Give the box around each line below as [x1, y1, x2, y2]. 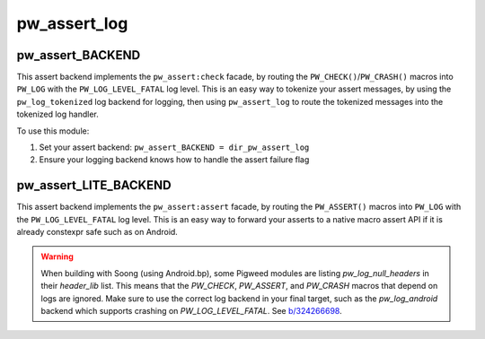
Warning [40, 251, 74, 262]
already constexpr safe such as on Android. [16, 227, 179, 238]
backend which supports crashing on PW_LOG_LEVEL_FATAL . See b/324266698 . [40, 306, 342, 317]
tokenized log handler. [16, 109, 99, 120]
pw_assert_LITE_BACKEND [16, 178, 172, 193]
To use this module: [16, 126, 90, 136]
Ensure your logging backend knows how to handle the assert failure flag [39, 154, 310, 165]
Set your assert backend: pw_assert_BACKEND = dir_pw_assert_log [39, 142, 310, 152]
